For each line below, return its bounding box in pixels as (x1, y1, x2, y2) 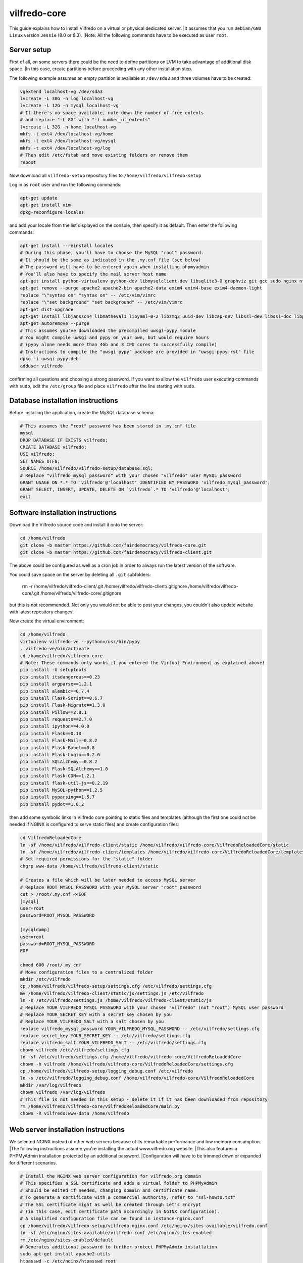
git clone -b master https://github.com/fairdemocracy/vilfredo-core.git (20, 542, 207, 548)
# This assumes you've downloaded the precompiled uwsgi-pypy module (20, 327, 196, 333)
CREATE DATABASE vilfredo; (20, 445, 87, 450)
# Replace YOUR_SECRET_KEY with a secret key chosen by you (20, 1011, 172, 1017)
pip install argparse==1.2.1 (20, 681, 92, 687)
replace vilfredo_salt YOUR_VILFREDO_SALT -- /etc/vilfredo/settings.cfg (20, 1040, 207, 1046)
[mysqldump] (20, 927, 50, 933)
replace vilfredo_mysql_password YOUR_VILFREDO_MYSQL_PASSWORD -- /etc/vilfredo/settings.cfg (20, 1026, 260, 1032)
